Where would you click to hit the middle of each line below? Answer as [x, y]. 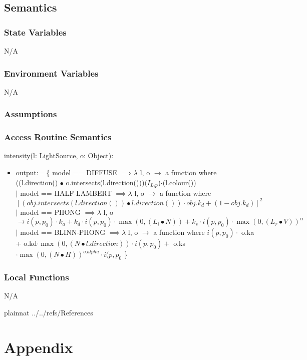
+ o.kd [26, 243]
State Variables [35, 32]
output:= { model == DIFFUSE [67, 172]
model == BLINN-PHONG [63, 232]
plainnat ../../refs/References [49, 313]
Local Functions [37, 277]
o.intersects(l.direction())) [105, 182]
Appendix [39, 347]
